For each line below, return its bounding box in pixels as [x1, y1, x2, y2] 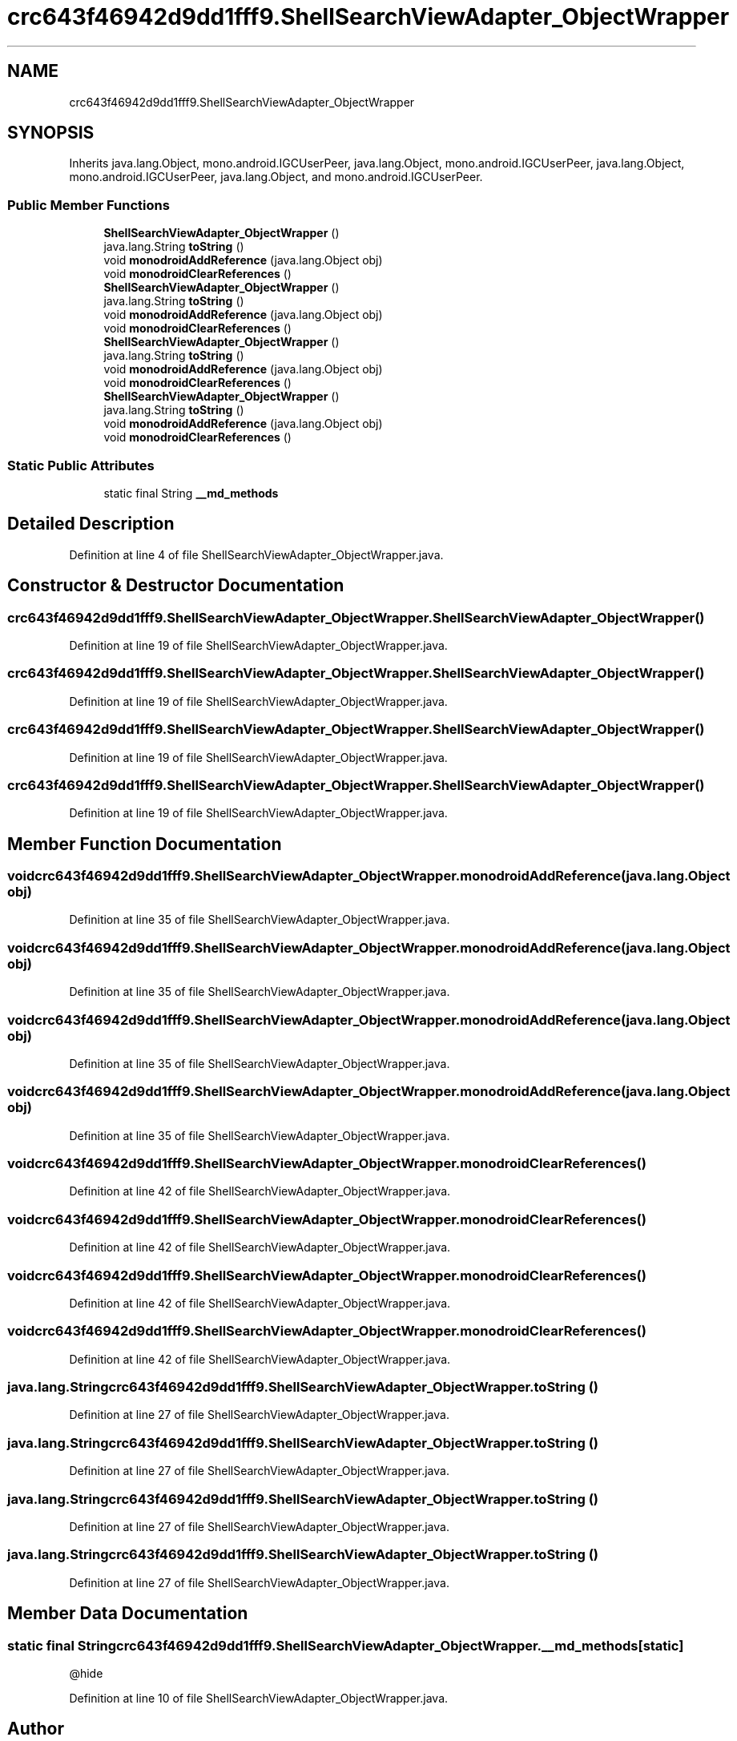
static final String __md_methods [103, 486, 279, 500]
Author [7, 1719, 64, 1739]
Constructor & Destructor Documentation [7, 575, 344, 596]
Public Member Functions [7, 196, 170, 213]
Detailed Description [7, 514, 175, 534]
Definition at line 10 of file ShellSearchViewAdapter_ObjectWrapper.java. [69, 1691, 449, 1705]
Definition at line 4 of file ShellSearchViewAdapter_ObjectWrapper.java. [69, 547, 444, 562]
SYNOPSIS [7, 123, 95, 143]
